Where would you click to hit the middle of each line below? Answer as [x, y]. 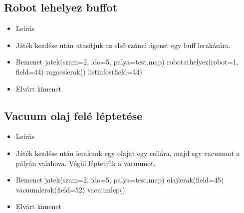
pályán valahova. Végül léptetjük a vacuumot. [86, 163]
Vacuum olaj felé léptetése [73, 115]
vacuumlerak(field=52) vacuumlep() [70, 189]
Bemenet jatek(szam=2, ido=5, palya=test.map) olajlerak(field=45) [120, 180]
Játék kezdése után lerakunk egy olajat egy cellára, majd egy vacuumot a [128, 153]
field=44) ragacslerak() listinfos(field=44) [79, 71]
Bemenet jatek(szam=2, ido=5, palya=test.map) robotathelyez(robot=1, [127, 62]
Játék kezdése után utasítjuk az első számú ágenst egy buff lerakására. [123, 45]
